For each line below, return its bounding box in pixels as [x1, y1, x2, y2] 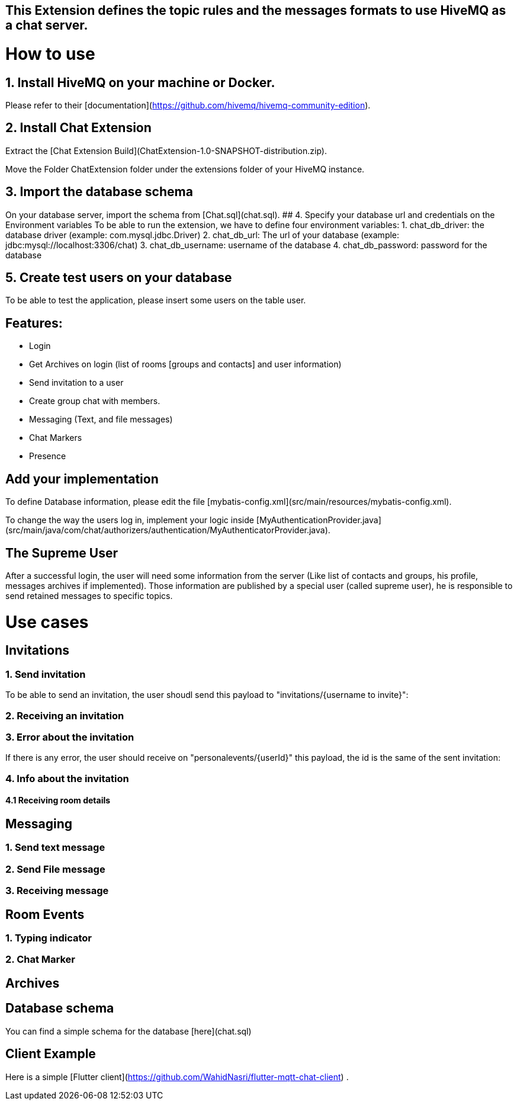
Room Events [5, 907, 85, 922]
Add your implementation [5, 471, 159, 486]
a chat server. [5, 18, 88, 33]
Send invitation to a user [29, 377, 124, 388]
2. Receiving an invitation [5, 709, 124, 722]
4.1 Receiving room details [5, 795, 111, 806]
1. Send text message [5, 841, 105, 854]
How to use [5, 43, 95, 64]
